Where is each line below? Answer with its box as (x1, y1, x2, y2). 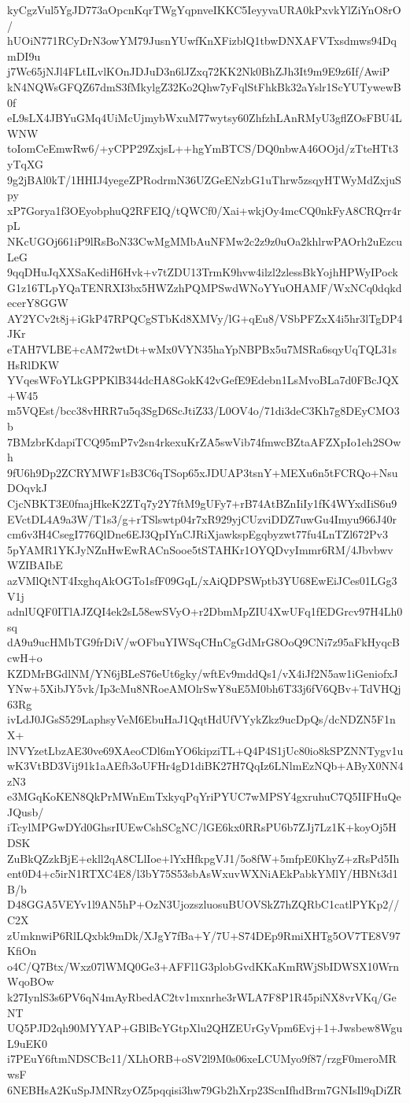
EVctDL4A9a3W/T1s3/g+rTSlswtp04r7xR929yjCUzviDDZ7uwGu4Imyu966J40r (7, 510, 397, 527)
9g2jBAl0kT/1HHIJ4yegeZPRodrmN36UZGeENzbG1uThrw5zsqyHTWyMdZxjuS (7, 171, 401, 187)
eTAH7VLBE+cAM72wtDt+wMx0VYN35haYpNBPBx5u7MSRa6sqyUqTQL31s (7, 341, 397, 357)
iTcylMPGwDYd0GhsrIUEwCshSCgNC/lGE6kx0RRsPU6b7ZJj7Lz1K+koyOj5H (7, 819, 397, 835)
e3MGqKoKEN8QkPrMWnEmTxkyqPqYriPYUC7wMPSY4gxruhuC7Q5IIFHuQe (7, 788, 401, 805)
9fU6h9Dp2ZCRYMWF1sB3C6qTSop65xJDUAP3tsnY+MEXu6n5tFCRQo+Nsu (7, 464, 398, 480)
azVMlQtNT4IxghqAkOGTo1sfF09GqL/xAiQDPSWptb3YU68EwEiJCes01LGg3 (7, 572, 397, 588)
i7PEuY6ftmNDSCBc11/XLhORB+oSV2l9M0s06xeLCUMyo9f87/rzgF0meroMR (7, 1050, 397, 1067)
